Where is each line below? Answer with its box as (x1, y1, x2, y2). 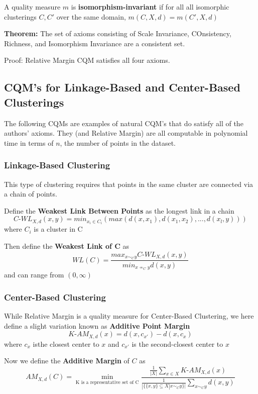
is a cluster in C (34, 224, 83, 234)
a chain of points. (4, 188, 57, 199)
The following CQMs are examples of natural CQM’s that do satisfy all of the (4, 118, 243, 128)
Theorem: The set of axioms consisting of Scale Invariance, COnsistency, (4, 28, 231, 39)
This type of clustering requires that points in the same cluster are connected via (4, 178, 253, 189)
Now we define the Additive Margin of (4, 355, 130, 366)
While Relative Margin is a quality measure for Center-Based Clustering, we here (4, 311, 254, 321)
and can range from (4, 269, 64, 280)
